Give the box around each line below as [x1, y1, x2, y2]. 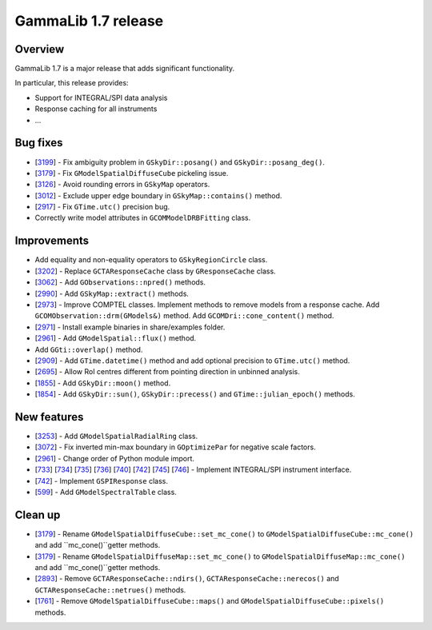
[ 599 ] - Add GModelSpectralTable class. [34, 487, 178, 496]
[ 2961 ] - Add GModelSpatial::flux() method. [34, 333, 197, 343]
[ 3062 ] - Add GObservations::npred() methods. [34, 277, 206, 287]
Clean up [14, 508, 61, 521]
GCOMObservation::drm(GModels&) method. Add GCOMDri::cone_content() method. [34, 311, 334, 321]
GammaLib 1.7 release [14, 12, 164, 30]
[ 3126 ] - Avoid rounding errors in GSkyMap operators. [34, 180, 210, 189]
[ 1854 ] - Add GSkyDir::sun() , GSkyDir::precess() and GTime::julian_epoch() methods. [34, 389, 355, 399]
